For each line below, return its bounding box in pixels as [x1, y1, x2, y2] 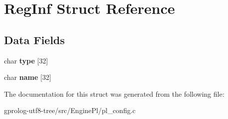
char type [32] [4, 55, 48, 65]
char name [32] [4, 72, 51, 82]
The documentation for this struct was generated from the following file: [4, 88, 225, 99]
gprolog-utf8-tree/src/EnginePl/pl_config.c [4, 105, 136, 116]
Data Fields [4, 32, 65, 47]
